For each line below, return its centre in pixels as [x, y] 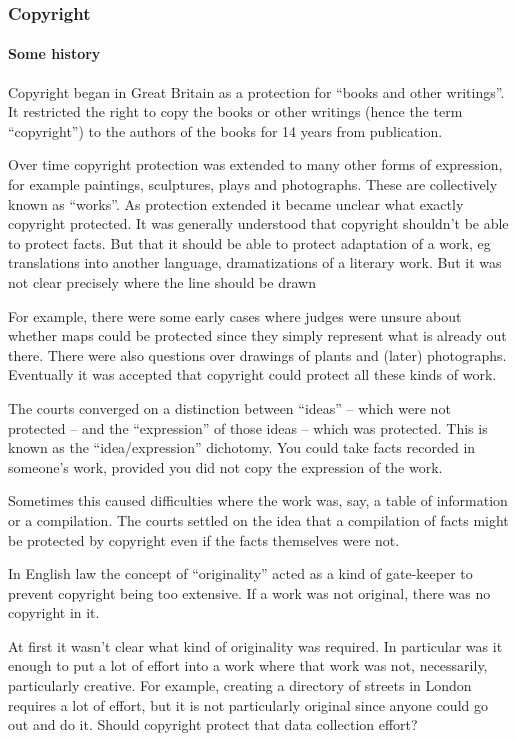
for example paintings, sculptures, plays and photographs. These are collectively [253, 184]
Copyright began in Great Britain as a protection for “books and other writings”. [256, 91]
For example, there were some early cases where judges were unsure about [235, 315]
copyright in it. [54, 612]
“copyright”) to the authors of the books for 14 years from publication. [225, 130]
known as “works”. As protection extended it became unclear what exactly [236, 203]
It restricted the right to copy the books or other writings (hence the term [235, 111]
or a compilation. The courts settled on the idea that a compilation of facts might [258, 519]
